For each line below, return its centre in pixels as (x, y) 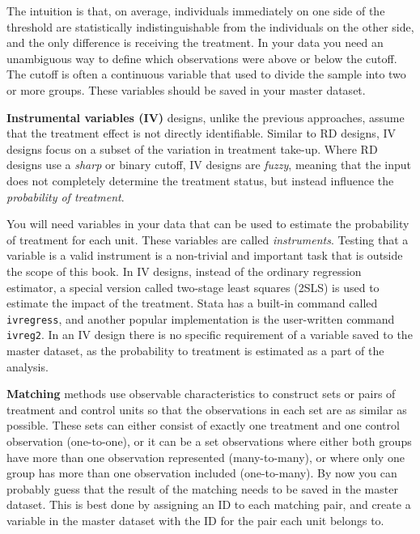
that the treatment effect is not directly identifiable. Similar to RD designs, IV (201, 133)
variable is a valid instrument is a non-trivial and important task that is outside (205, 255)
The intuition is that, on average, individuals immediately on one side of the (196, 11)
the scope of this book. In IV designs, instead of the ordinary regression (184, 271)
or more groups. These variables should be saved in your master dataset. (186, 89)
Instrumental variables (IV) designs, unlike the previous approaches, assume (206, 117)
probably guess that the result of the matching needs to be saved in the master (202, 488)
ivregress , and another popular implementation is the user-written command (201, 318)
